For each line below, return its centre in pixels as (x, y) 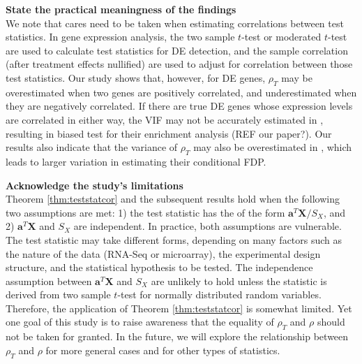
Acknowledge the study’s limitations (95, 185)
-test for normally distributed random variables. (219, 294)
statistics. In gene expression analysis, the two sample (120, 37)
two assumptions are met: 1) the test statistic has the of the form (145, 212)
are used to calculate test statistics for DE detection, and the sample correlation (177, 50)
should (331, 322)
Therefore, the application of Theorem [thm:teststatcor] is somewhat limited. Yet (179, 308)
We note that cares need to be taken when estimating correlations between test (175, 23)
